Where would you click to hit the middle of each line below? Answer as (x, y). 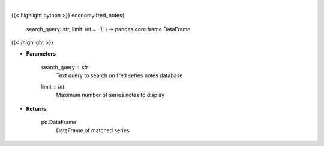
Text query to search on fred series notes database (119, 75)
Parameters (41, 53)
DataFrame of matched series (93, 130)
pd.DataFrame (59, 122)
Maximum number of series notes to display (110, 95)
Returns (36, 108)
